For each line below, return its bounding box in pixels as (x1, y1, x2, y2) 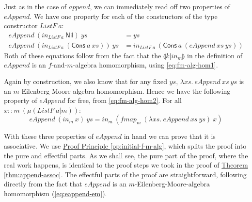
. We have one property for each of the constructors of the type (30, 11, 218, 21)
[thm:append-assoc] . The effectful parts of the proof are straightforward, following (4, 169, 247, 179)
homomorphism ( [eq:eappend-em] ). (4, 188, 107, 198)
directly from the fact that (4, 179, 82, 189)
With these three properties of (4, 131, 94, 141)
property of (4, 95, 37, 105)
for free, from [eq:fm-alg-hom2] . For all (67, 95, 182, 105)
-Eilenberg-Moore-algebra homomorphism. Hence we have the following (19, 85, 231, 96)
